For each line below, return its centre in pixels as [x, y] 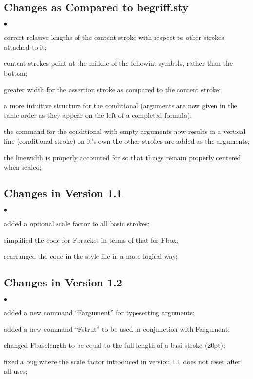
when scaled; [23, 167]
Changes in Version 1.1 [63, 193]
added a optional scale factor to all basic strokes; [77, 223]
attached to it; [25, 47]
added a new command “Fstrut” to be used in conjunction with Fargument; [117, 329]
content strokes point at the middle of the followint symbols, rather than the [118, 63]
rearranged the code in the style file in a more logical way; [91, 256]
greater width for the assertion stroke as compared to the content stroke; [113, 89]
